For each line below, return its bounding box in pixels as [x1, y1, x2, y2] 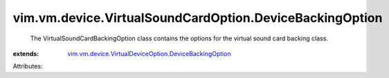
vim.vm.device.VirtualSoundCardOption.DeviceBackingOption [12, 10, 383, 25]
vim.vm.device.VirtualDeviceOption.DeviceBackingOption [67, 49, 231, 57]
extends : [12, 49, 39, 57]
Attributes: [12, 62, 43, 70]
